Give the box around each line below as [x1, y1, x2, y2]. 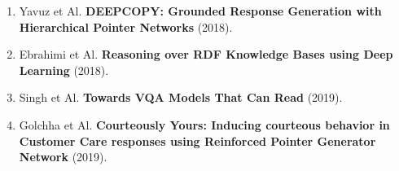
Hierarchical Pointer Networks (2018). [19, 18, 233, 35]
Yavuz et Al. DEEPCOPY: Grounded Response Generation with [19, 2, 382, 19]
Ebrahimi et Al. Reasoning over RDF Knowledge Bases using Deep [19, 46, 393, 63]
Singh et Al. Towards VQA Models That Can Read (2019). [19, 89, 343, 106]
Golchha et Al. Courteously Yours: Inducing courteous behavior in [19, 116, 390, 133]
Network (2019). [19, 148, 107, 165]
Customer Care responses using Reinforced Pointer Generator [19, 132, 376, 149]
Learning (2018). [19, 61, 109, 78]
